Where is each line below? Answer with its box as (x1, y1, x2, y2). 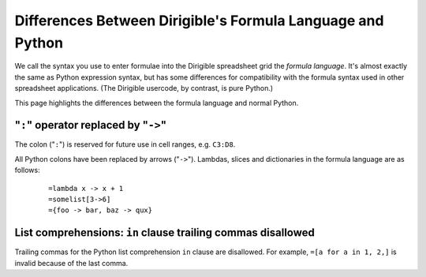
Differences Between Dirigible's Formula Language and (14, 12, 384, 29)
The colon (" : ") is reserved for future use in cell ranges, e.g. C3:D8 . (14, 140, 236, 149)
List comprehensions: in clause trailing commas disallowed (14, 226, 316, 240)
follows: (14, 166, 40, 175)
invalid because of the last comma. (14, 258, 129, 268)
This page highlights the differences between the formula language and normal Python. (14, 98, 299, 107)
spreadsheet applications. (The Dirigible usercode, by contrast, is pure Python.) (14, 84, 274, 93)
